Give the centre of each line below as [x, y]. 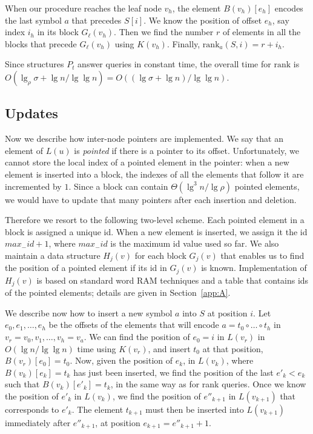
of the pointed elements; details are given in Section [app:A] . [118, 292]
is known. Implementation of [254, 268]
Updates [31, 113]
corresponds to [32, 409]
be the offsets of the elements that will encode [134, 325]
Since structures [35, 64]
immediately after [38, 423]
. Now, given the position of [121, 360]
